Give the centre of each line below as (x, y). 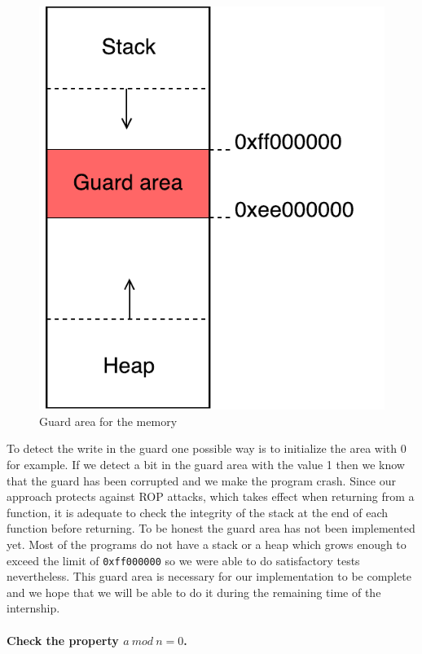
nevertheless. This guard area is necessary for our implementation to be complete (209, 576)
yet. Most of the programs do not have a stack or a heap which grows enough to (207, 544)
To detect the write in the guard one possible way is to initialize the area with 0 (207, 448)
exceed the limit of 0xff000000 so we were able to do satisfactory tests (183, 560)
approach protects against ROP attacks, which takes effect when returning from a (211, 496)
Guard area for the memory (108, 421)
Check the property (63, 640)
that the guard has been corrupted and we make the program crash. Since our (201, 480)
